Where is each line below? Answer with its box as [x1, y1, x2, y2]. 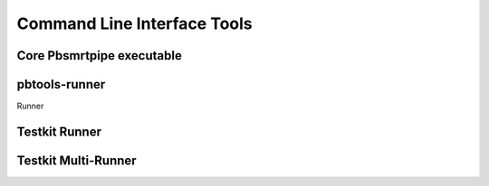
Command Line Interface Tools [16, 14, 253, 33]
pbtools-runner [16, 77, 106, 92]
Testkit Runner [16, 124, 101, 139]
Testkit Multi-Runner [16, 153, 137, 168]
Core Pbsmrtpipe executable [16, 48, 183, 63]
